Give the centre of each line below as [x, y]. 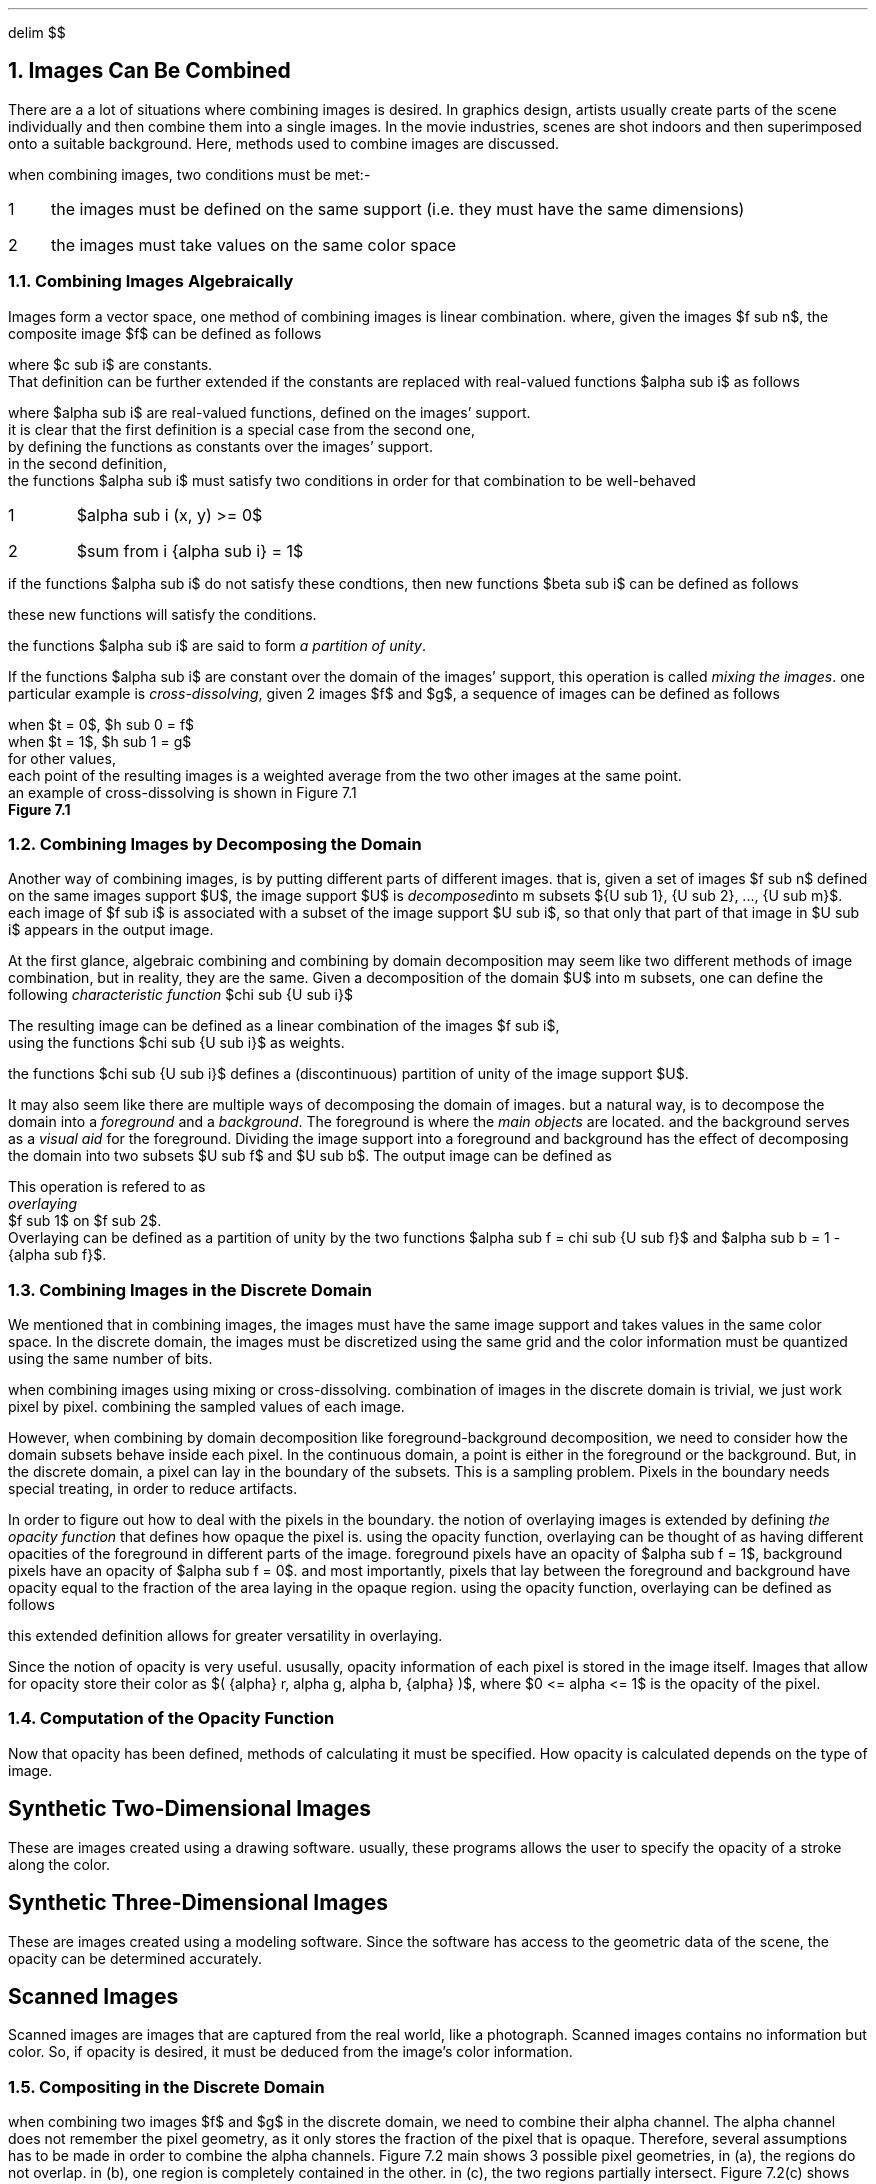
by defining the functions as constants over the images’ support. [220, 446]
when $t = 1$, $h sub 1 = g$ [100, 741]
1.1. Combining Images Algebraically [151, 281]
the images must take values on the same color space [253, 244]
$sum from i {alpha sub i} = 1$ [190, 550]
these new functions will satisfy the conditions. [162, 614]
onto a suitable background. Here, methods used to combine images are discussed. [284, 143]
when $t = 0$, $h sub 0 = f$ [101, 724]
